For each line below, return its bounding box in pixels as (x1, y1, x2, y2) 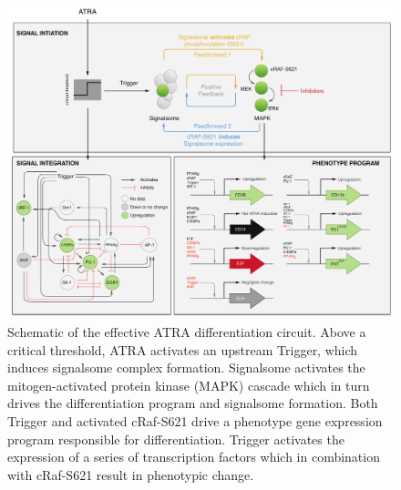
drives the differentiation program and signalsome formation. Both (7, 393, 378, 413)
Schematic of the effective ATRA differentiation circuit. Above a (7, 322, 366, 342)
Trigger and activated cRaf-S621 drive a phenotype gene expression (7, 411, 383, 430)
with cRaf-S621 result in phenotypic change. (7, 464, 254, 484)
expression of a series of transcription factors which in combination (7, 447, 380, 466)
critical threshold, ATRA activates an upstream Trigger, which (7, 340, 358, 359)
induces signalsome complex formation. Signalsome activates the (7, 358, 365, 377)
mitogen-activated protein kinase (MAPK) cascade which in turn (7, 375, 370, 394)
